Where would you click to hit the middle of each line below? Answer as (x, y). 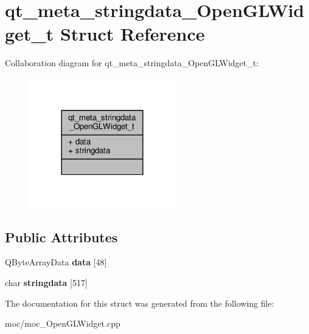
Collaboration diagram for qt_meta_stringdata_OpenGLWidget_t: (132, 63)
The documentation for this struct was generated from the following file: (140, 303)
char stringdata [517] (46, 283)
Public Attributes (61, 237)
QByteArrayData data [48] (56, 262)
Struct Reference (132, 34)
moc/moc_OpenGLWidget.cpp (63, 323)
